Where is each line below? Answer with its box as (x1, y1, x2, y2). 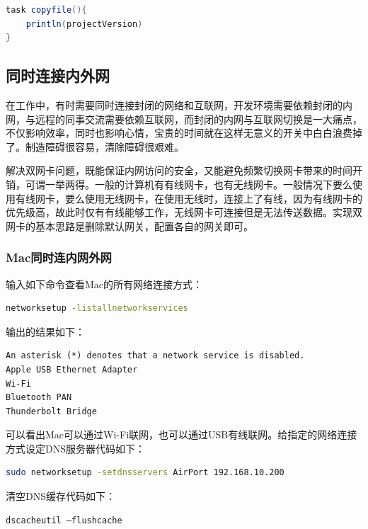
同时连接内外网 (6, 64, 110, 86)
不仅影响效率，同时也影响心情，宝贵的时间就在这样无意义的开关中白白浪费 (6, 125, 352, 140)
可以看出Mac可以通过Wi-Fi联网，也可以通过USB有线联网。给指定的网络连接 (6, 427, 357, 442)
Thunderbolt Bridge (6, 406, 97, 416)
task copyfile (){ (6, 5, 87, 15)
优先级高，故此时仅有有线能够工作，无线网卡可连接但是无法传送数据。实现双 (6, 205, 362, 220)
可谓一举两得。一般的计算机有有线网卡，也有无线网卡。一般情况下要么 (25, 176, 352, 191)
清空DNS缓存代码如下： (6, 489, 115, 504)
